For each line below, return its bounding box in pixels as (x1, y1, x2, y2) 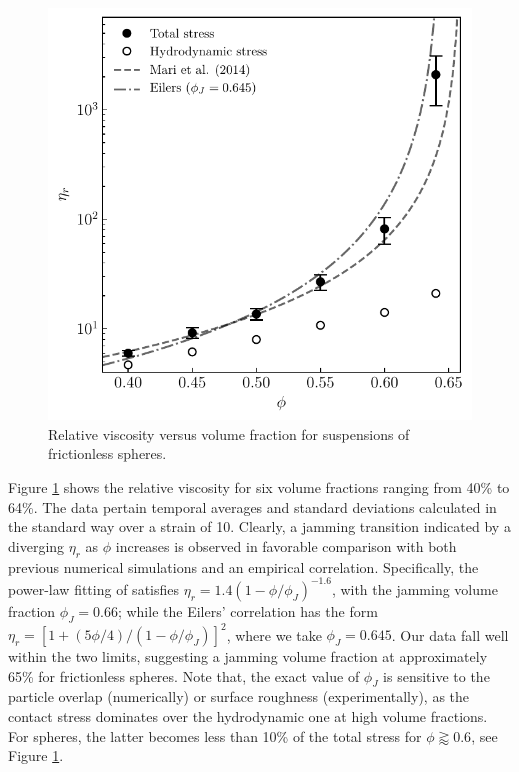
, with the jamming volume (331, 578, 498, 599)
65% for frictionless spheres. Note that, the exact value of (8, 665, 360, 686)
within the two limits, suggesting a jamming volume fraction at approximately (8, 646, 488, 667)
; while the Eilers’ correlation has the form (117, 600, 378, 621)
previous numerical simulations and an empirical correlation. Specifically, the (8, 556, 479, 577)
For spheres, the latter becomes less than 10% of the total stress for (8, 725, 422, 746)
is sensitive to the (383, 665, 490, 686)
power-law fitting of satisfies (8, 578, 179, 599)
